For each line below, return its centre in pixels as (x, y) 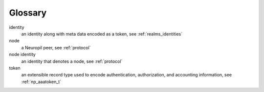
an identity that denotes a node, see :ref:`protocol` (72, 61)
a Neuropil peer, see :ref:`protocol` (56, 47)
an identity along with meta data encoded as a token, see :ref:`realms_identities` (102, 34)
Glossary (28, 13)
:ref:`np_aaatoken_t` (41, 82)
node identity (22, 55)
